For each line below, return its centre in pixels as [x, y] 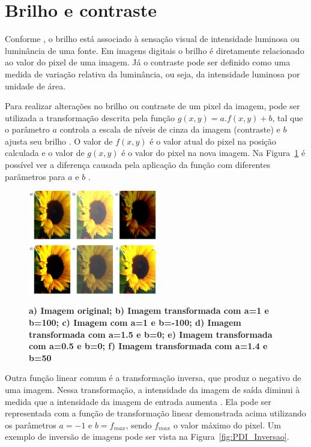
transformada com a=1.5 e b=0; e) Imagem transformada [151, 334]
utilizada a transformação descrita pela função [90, 117]
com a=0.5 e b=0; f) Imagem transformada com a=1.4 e [148, 346]
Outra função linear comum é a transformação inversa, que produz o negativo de [153, 378]
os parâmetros [31, 424]
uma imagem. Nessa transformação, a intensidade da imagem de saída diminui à [152, 390]
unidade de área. [35, 85]
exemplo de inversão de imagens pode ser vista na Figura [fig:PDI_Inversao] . [147, 436]
